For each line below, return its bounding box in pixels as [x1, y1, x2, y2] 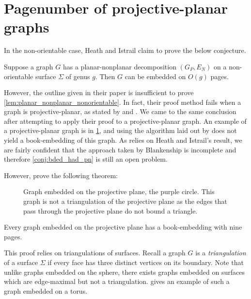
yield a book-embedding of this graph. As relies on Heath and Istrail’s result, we [4, 135, 242, 145]
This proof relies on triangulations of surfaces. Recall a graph [4, 248, 186, 258]
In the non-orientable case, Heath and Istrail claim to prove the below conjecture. [4, 45, 246, 55]
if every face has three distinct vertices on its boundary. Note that [47, 257, 244, 267]
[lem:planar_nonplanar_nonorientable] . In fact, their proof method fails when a [4, 97, 241, 107]
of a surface [4, 257, 38, 267]
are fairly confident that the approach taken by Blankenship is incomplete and [4, 144, 236, 154]
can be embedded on [125, 71, 186, 81]
